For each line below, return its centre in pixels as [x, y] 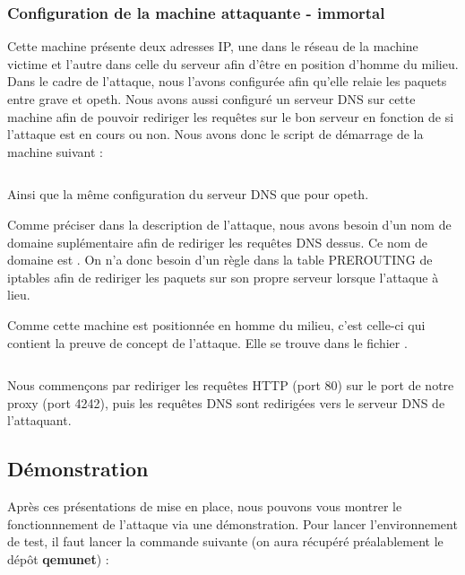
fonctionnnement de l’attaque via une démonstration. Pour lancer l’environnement [232, 523]
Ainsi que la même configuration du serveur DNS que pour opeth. [188, 194]
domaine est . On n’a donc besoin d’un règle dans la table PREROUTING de [220, 260]
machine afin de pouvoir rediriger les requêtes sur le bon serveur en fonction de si [231, 116]
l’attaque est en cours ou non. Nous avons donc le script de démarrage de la [215, 134]
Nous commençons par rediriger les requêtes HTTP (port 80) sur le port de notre [231, 385]
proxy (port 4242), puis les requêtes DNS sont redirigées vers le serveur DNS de [226, 402]
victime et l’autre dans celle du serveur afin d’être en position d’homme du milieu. [233, 63]
